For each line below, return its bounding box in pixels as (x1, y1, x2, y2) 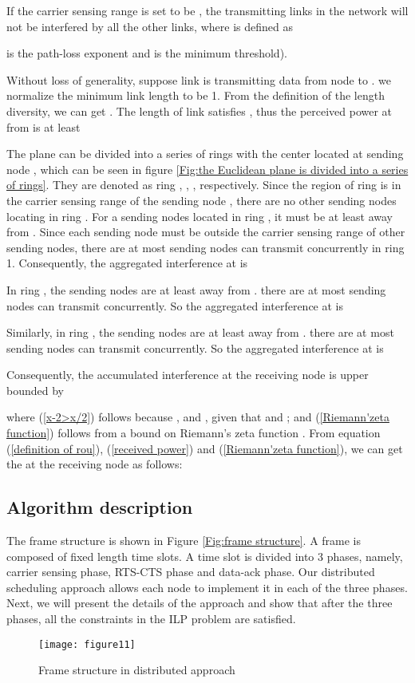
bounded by (6, 381, 64, 398)
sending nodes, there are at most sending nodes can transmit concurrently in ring (6, 239, 405, 255)
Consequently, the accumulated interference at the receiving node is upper (6, 366, 369, 383)
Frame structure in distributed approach (38, 661, 235, 678)
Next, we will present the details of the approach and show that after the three (6, 594, 393, 611)
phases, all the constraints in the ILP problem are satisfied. (6, 610, 296, 627)
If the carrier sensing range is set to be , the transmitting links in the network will (6, 2, 409, 18)
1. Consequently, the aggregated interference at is (6, 255, 248, 271)
